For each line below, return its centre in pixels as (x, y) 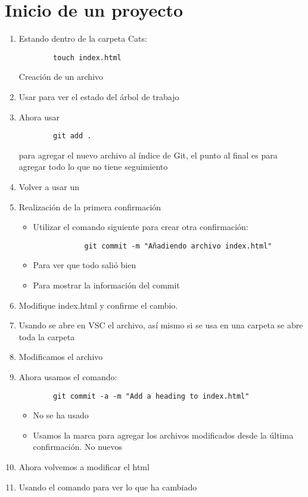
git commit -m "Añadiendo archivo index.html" (178, 246)
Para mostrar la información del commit (106, 285)
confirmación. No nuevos (78, 447)
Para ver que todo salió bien (85, 265)
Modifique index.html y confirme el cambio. (98, 305)
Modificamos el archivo (61, 357)
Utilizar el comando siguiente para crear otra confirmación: (141, 227)
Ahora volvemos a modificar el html (84, 467)
